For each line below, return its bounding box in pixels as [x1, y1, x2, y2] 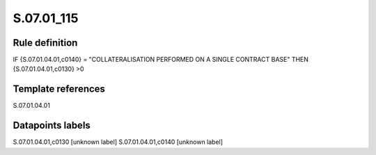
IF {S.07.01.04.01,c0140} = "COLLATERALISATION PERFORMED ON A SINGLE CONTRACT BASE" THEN [13, 56, 309, 64]
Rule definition [13, 37, 78, 49]
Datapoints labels [13, 120, 91, 131]
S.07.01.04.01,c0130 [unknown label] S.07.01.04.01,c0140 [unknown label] [13, 138, 223, 146]
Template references [13, 83, 106, 95]
